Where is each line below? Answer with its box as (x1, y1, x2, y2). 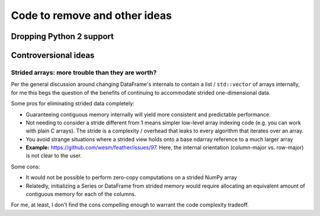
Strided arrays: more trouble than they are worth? (11, 68, 157, 76)
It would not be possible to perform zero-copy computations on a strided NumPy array (25, 174, 237, 181)
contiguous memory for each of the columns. (25, 191, 136, 198)
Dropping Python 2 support (11, 31, 114, 41)
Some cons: (11, 163, 40, 170)
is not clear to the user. (25, 152, 82, 159)
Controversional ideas (11, 50, 95, 60)
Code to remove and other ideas (11, 9, 172, 22)
